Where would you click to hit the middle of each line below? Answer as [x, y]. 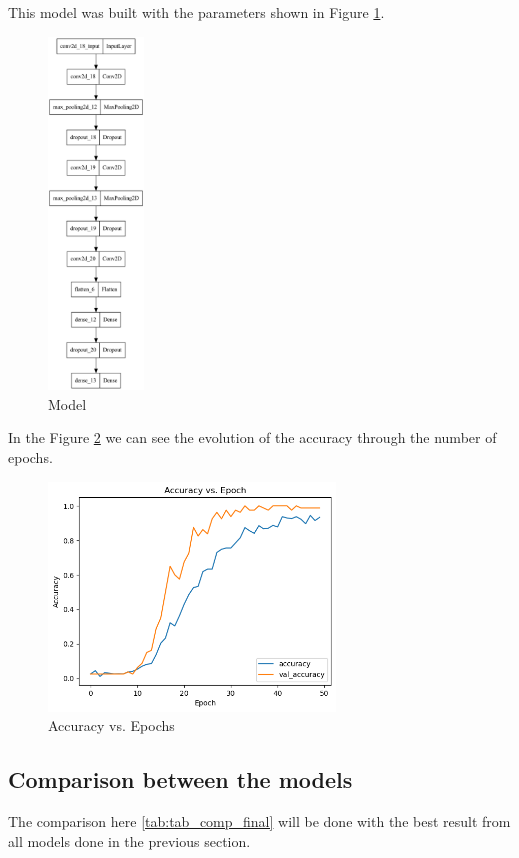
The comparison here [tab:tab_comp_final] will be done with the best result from [259, 821]
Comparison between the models [180, 779]
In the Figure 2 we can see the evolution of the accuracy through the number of [252, 437]
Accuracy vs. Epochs [111, 725]
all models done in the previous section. [129, 840]
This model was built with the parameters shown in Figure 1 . [196, 12]
